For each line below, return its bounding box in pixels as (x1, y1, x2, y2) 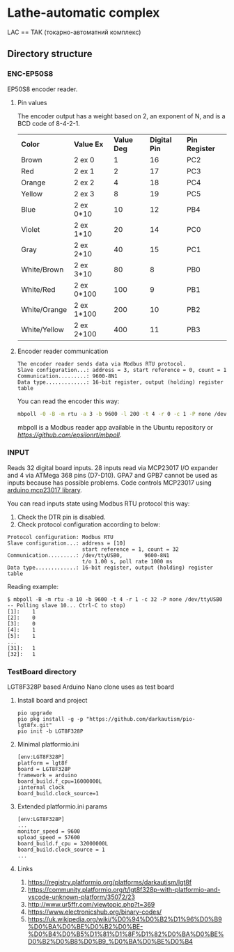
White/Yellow (20, 325, 65, 334)
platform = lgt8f (17, 760, 68, 767)
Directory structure (7, 48, 93, 60)
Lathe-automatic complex (7, 5, 160, 21)
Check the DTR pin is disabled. (17, 513, 106, 521)
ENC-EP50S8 (7, 69, 54, 79)
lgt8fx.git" (17, 722, 52, 729)
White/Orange (20, 304, 68, 314)
